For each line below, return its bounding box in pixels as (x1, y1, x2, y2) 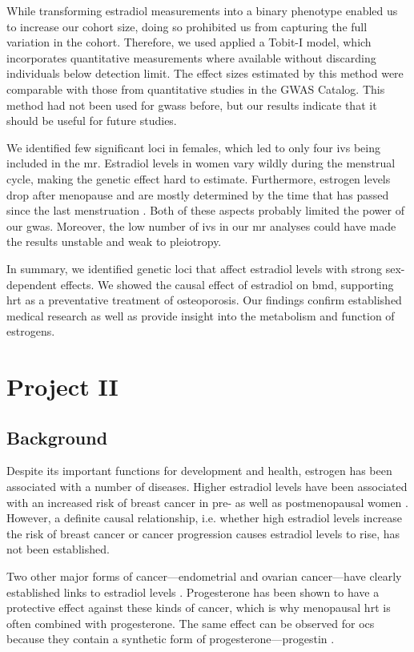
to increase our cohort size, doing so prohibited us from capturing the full (6, 18, 368, 34)
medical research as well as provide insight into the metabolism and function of (6, 307, 395, 324)
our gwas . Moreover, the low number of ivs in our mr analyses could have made (6, 217, 396, 234)
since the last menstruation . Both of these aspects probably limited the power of (6, 202, 404, 219)
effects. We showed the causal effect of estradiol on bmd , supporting (60, 276, 394, 292)
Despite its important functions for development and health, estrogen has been (6, 462, 392, 479)
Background (6, 425, 108, 449)
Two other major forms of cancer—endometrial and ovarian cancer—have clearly (6, 568, 402, 585)
